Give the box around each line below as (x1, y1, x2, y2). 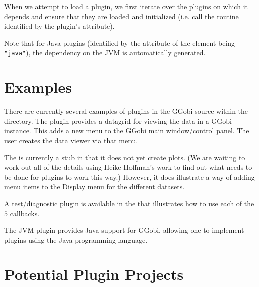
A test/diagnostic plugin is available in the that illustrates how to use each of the (4, 198, 254, 208)
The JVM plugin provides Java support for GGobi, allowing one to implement (4, 225, 244, 235)
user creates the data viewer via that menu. (4, 135, 138, 145)
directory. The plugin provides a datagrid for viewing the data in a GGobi (4, 115, 232, 126)
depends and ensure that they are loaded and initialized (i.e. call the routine (4, 11, 239, 21)
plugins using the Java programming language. (4, 234, 148, 245)
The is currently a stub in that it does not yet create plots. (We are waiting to (4, 152, 245, 162)
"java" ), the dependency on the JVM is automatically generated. (4, 47, 206, 58)
